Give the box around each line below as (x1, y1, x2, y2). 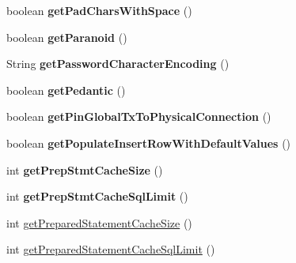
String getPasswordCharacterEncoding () (6, 55, 230, 72)
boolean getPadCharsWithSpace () (6, 2, 192, 18)
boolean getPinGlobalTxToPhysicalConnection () (6, 108, 271, 125)
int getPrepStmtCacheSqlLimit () (6, 188, 188, 205)
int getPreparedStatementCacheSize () (6, 214, 192, 231)
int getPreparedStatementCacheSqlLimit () (6, 241, 215, 257)
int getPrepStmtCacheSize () (6, 161, 163, 178)
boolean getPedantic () (6, 81, 126, 98)
